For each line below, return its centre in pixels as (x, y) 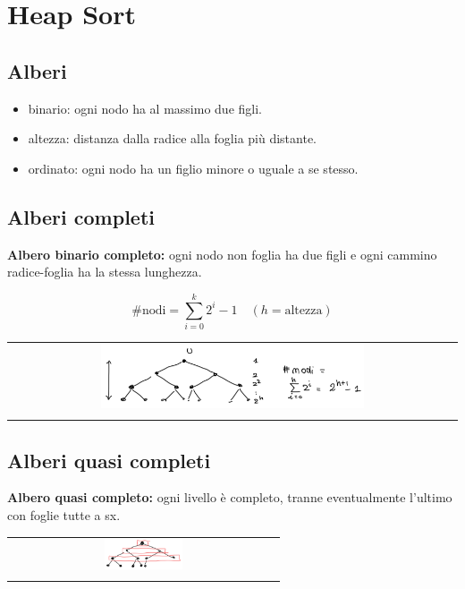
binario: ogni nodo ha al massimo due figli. (145, 108)
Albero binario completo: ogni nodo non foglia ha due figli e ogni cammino (222, 254)
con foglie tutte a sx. (64, 515)
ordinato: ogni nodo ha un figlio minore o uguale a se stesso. (193, 168)
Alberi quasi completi (109, 460)
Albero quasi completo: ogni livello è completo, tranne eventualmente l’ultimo (230, 497)
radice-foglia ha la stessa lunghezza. (105, 272)
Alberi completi (81, 216)
